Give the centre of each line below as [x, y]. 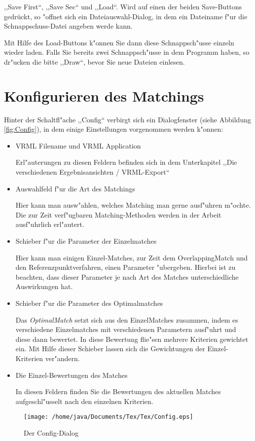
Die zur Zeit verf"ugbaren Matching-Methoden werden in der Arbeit [118, 214]
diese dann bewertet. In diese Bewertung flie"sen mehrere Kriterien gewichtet [132, 339]
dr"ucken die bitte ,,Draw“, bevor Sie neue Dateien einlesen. [94, 61]
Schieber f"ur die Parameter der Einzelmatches [86, 241]
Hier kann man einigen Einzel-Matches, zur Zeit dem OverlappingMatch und [131, 257]
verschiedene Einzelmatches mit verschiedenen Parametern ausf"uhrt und [126, 329]
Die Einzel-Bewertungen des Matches [72, 375]
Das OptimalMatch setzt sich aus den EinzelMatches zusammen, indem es [127, 319]
